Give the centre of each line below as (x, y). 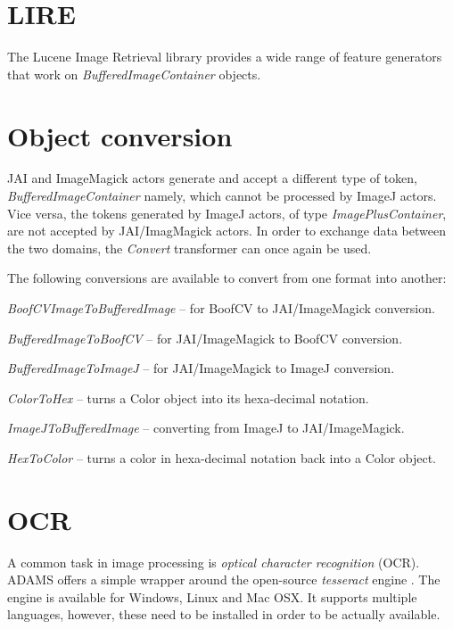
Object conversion (120, 135)
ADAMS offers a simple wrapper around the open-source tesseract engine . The (224, 579)
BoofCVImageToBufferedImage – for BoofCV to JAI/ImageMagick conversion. (221, 308)
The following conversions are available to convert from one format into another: (227, 278)
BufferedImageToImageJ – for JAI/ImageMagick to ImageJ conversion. (201, 368)
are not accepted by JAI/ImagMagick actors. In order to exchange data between (226, 231)
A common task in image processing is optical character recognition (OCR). (214, 562)
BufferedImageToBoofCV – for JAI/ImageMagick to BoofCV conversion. (205, 338)
